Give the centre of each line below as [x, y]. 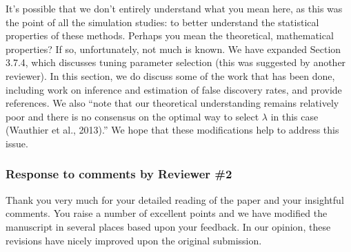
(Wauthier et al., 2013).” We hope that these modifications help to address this [172, 130]
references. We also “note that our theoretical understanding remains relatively [172, 103]
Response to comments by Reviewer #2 [119, 174]
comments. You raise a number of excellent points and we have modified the [167, 213]
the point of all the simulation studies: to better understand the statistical [162, 22]
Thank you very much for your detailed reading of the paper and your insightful [175, 199]
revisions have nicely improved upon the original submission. [134, 240]
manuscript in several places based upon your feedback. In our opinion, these [168, 226]
